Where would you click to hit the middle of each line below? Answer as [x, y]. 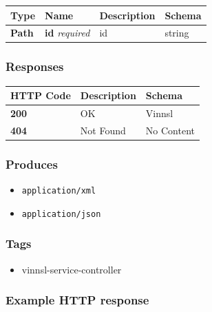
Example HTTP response [77, 300]
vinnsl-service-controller [72, 269]
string [177, 33]
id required [67, 33]
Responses [35, 66]
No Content [170, 130]
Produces [32, 164]
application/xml [59, 191]
